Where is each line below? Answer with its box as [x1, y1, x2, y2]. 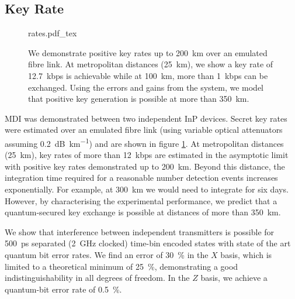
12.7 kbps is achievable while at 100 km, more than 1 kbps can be [28, 69, 268, 81]
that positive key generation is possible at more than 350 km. [28, 92, 249, 105]
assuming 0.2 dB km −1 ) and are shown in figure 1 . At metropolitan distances [5, 135, 284, 149]
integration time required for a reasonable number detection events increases [5, 171, 278, 184]
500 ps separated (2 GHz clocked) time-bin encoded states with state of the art [5, 237, 291, 249]
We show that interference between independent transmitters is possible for [5, 225, 275, 238]
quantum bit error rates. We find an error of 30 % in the [5, 248, 209, 260]
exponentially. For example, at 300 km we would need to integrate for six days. [5, 183, 289, 195]
